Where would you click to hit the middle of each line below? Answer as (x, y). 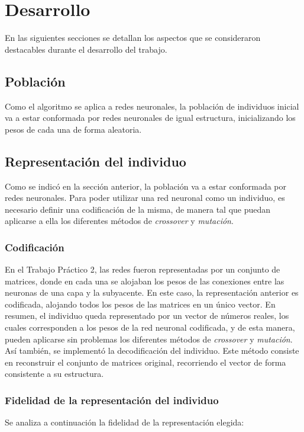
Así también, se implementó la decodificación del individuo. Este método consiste (152, 351)
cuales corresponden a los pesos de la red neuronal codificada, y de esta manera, (150, 327)
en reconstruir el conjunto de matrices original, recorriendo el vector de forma (145, 362)
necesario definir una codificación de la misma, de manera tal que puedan (138, 209)
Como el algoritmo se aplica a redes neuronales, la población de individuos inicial (152, 106)
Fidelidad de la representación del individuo (112, 400)
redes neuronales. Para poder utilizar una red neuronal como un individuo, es (145, 198)
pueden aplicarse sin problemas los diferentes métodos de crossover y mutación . (149, 339)
